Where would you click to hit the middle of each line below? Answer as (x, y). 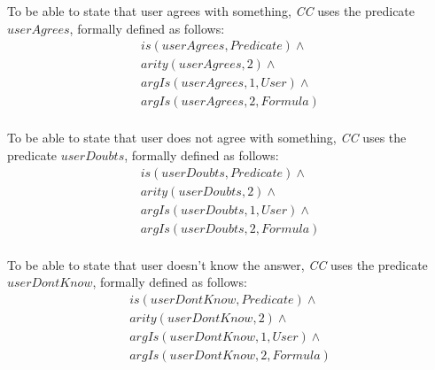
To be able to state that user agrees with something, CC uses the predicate (211, 11)
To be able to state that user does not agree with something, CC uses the (207, 138)
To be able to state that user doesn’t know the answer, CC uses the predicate (217, 264)
